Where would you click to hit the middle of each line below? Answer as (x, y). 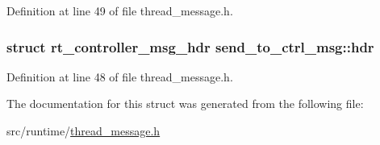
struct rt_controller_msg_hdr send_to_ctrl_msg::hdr (190, 46)
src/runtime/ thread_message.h (84, 130)
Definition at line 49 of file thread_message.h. (120, 10)
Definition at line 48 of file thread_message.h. (120, 76)
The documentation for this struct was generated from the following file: (185, 104)
